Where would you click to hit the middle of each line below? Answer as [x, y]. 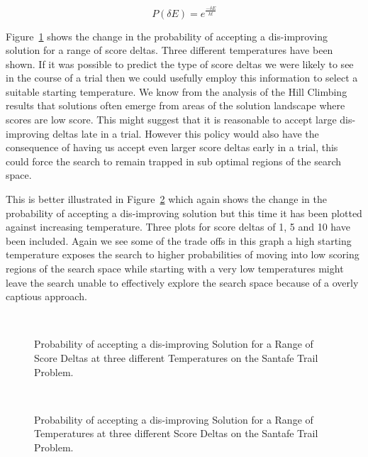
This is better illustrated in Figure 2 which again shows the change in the [166, 199]
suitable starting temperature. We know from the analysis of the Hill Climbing [177, 91]
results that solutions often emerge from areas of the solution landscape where [175, 105]
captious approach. [46, 296]
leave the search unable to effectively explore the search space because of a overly [182, 282]
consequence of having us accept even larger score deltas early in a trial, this [172, 147]
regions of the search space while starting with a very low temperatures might [175, 268]
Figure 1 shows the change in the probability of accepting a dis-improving [167, 36]
